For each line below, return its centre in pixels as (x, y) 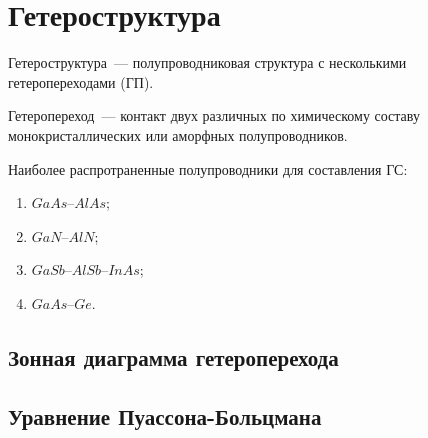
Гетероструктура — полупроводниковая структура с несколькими (207, 62)
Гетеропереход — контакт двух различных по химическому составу (214, 115)
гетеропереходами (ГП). (81, 81)
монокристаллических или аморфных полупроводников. (178, 134)
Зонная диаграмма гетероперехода (173, 356)
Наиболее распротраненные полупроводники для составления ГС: (208, 168)
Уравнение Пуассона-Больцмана (165, 415)
